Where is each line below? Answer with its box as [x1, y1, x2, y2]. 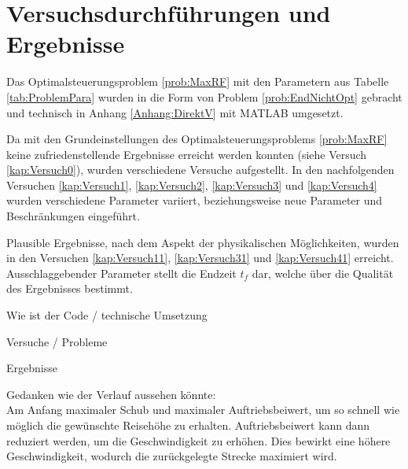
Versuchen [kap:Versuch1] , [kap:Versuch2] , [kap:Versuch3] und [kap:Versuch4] [6, 176, 377, 193]
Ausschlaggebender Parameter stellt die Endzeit [6, 264, 237, 281]
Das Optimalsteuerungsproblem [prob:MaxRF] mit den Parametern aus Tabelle [6, 73, 389, 90]
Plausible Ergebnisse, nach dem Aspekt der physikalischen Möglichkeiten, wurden [6, 234, 399, 250]
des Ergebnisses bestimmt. [6, 280, 133, 297]
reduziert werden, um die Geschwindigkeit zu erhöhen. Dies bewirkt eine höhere [6, 432, 391, 449]
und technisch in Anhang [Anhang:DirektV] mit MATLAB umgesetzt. [6, 104, 344, 120]
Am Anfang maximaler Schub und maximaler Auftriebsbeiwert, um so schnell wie [6, 401, 400, 418]
